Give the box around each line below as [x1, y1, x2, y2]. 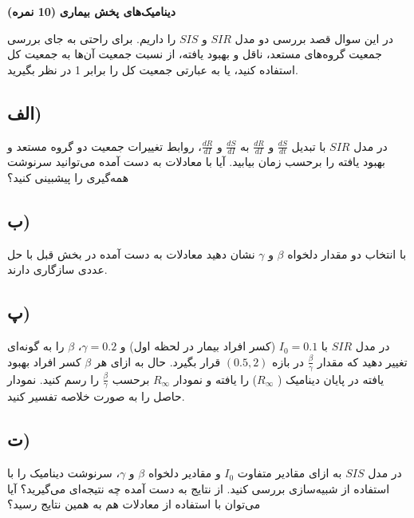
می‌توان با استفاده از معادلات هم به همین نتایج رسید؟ [7, 496, 261, 512]
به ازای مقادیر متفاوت [237, 465, 342, 481]
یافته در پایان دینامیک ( [277, 370, 384, 387]
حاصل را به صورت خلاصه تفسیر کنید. [7, 388, 185, 405]
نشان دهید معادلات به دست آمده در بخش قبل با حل [7, 245, 255, 262]
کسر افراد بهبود [7, 353, 81, 370]
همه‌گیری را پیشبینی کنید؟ [7, 169, 129, 185]
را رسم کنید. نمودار [7, 370, 99, 387]
